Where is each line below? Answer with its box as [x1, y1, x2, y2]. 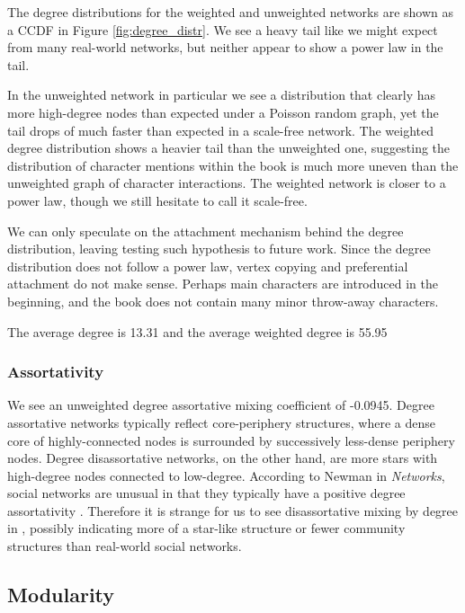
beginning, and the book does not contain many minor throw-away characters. [7, 291, 439, 310]
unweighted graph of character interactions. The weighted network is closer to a [7, 173, 446, 192]
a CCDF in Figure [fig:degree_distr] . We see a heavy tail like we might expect [7, 20, 438, 39]
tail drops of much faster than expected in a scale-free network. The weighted [7, 120, 434, 139]
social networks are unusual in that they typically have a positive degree [7, 484, 406, 502]
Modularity [7, 581, 115, 609]
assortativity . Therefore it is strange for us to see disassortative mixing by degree [7, 501, 459, 520]
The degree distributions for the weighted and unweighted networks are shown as [7, 3, 454, 21]
